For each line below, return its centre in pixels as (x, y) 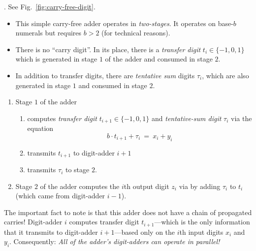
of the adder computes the (80, 186)
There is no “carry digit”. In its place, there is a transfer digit (108, 49)
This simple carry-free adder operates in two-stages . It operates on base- (124, 23)
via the (241, 118)
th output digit (146, 186)
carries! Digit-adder (33, 222)
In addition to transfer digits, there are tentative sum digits (105, 75)
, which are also (225, 75)
